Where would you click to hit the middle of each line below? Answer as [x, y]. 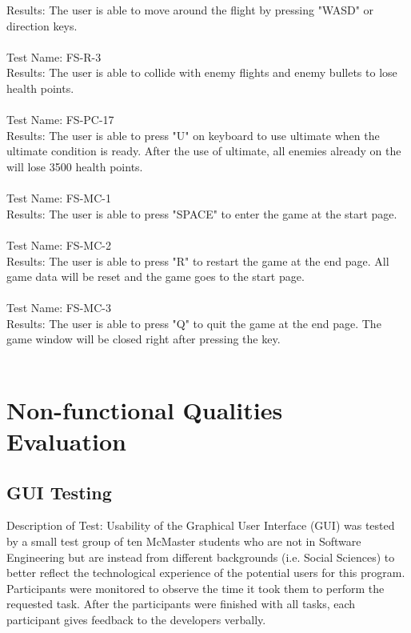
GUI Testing [59, 492]
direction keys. [42, 25]
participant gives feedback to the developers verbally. [136, 619]
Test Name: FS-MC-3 [59, 308]
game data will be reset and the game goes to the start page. [156, 276]
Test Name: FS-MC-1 [59, 198]
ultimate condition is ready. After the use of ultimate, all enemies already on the [204, 151]
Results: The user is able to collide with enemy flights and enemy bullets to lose [202, 72]
